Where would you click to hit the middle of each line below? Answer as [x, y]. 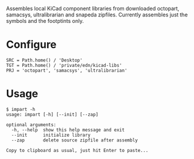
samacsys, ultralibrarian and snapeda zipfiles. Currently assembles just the [97, 15]
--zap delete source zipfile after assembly [75, 140]
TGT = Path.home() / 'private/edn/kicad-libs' [64, 65]
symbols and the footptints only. [45, 21]
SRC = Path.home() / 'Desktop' [44, 60]
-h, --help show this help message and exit [68, 130]
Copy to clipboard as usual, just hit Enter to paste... [77, 150]
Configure [31, 45]
